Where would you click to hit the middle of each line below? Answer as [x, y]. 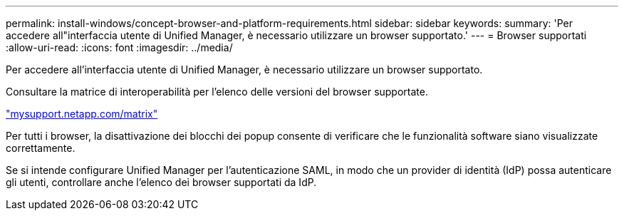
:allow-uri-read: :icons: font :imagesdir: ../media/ [119, 47]
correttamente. [41, 148]
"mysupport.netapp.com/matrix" [82, 114]
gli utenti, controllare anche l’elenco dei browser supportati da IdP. [161, 182]
